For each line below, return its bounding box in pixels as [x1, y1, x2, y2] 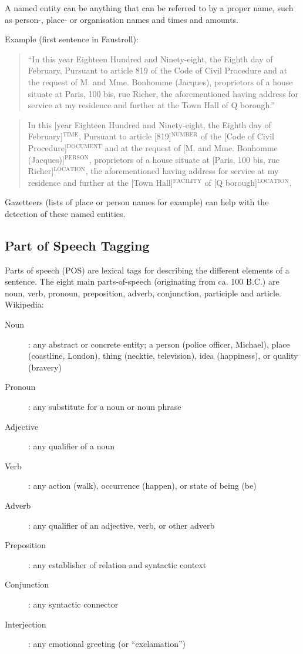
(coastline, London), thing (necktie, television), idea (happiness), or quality [28, 349, 298, 362]
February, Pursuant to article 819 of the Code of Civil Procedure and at [28, 64, 287, 76]
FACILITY [173, 178, 201, 184]
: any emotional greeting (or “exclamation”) [28, 638, 186, 650]
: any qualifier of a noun [28, 440, 115, 452]
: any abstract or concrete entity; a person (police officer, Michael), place [28, 338, 290, 350]
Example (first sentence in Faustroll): [5, 33, 139, 45]
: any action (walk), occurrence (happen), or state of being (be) [28, 479, 257, 492]
